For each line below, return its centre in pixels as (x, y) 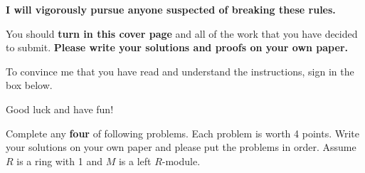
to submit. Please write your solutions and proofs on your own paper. (177, 47)
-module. (181, 161)
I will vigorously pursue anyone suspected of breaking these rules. (171, 9)
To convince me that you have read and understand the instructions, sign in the (180, 71)
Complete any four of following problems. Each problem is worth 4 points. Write (182, 133)
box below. (29, 85)
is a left (135, 161)
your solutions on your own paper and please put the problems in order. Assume (181, 147)
